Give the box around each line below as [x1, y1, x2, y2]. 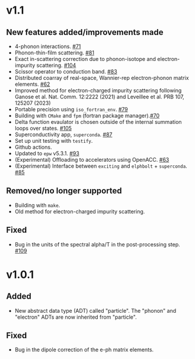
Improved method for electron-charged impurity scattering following [14, 87, 182, 94]
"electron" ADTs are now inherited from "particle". [14, 313, 138, 320]
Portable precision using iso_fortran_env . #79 [14, 106, 129, 113]
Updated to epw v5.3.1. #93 [14, 150, 80, 157]
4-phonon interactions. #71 [14, 43, 81, 50]
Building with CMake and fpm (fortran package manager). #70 [14, 112, 160, 119]
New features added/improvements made [6, 27, 164, 37]
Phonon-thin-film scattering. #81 [14, 49, 95, 56]
